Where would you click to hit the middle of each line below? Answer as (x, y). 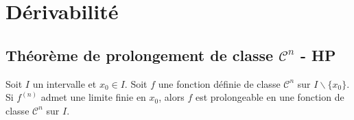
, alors (172, 97)
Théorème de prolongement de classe (140, 55)
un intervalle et (64, 83)
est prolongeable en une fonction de (270, 97)
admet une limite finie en (93, 97)
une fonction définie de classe (219, 83)
